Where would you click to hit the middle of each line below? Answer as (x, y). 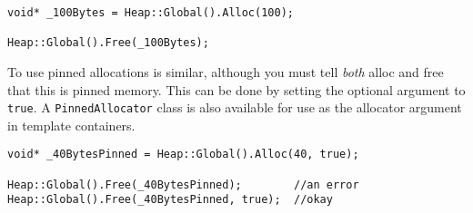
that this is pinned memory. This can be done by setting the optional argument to (236, 89)
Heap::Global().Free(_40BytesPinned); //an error (183, 184)
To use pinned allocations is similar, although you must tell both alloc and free (226, 71)
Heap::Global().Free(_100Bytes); (108, 43)
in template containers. (71, 125)
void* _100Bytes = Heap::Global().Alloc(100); (151, 13)
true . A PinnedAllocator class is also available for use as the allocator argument (235, 107)
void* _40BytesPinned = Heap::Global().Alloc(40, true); (183, 155)
